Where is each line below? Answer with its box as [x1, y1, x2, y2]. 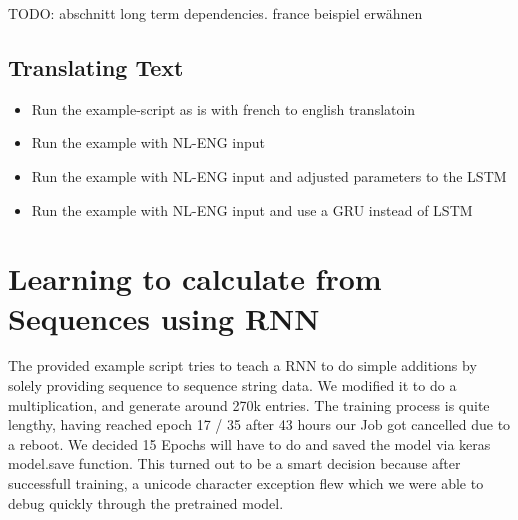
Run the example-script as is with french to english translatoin [31, 98, 416, 119]
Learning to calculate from [8, 258, 382, 299]
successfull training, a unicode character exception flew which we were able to [8, 473, 484, 494]
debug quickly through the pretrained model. [8, 492, 284, 513]
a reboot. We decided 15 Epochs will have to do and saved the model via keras [8, 433, 491, 454]
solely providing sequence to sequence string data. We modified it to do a [8, 375, 457, 396]
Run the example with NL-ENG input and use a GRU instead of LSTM [31, 199, 473, 220]
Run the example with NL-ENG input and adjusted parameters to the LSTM [31, 165, 507, 186]
